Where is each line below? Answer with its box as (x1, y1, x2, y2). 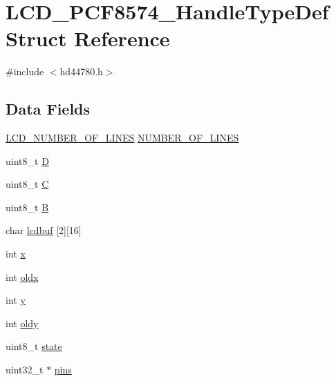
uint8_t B (6, 199, 49, 214)
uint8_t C (6, 177, 49, 191)
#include (6, 64, 44, 79)
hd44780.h (59, 64, 103, 79)
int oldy (6, 315, 39, 330)
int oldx (6, 269, 39, 284)
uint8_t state (6, 339, 62, 353)
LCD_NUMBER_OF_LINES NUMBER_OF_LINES (6, 130, 239, 145)
